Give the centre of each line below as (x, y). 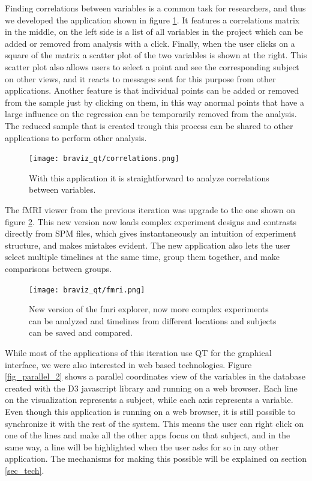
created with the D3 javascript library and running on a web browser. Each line (151, 388)
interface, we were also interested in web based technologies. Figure (128, 364)
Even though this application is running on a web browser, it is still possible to (150, 411)
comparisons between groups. (58, 268)
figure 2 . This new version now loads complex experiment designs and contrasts (151, 221)
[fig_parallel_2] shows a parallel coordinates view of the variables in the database (155, 376)
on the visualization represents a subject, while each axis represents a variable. (149, 400)
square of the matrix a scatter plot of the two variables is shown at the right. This (156, 55)
